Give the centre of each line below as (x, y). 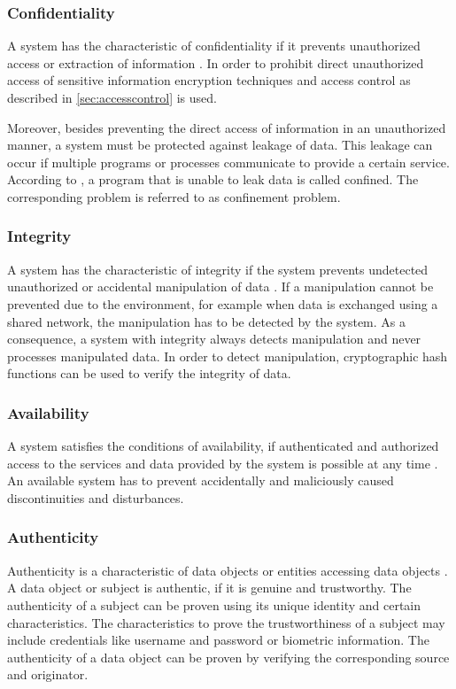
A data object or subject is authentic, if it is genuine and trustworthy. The (209, 588)
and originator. (48, 674)
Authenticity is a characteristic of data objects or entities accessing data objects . (228, 570)
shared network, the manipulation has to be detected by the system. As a (206, 321)
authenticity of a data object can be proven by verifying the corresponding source (228, 657)
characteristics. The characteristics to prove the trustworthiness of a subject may (226, 622)
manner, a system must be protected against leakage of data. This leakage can (220, 145)
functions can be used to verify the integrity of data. (149, 373)
